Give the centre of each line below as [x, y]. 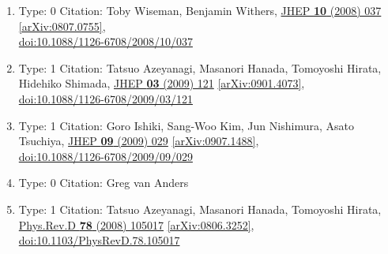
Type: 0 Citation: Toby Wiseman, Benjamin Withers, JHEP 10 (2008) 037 [200, 10]
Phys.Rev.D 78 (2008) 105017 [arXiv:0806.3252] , [136, 224]
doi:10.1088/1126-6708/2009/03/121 [105, 98]
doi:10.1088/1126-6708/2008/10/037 [105, 41]
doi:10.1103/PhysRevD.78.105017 [99, 240]
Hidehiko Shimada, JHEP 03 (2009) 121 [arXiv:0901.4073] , [162, 83]
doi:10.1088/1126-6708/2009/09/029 [105, 156]
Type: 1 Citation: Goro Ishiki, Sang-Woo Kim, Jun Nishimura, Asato [186, 125]
